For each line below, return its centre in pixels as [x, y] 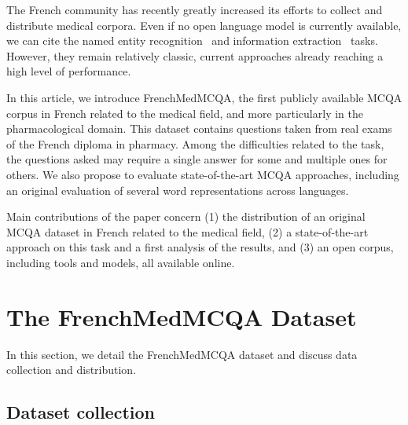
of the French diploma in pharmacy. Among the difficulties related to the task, [195, 143]
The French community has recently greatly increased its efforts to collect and [195, 9]
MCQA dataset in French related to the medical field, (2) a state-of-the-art [187, 231]
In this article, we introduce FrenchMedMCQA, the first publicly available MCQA [204, 97]
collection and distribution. [72, 370]
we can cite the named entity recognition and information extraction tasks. [192, 40]
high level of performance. [69, 71]
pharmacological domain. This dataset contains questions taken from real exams [199, 128]
